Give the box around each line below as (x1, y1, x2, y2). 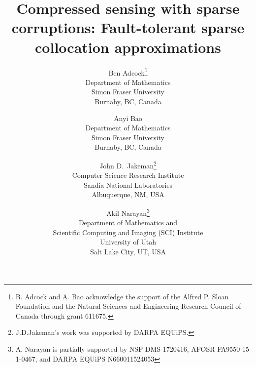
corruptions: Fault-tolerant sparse (11, 17, 245, 38)
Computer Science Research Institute (72, 170, 184, 180)
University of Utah (99, 237, 157, 247)
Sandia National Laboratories (83, 179, 173, 190)
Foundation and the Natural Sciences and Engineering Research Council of (15, 301, 241, 311)
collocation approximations (35, 37, 221, 57)
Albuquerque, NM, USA (92, 189, 164, 200)
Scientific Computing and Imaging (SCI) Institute (53, 227, 203, 237)
